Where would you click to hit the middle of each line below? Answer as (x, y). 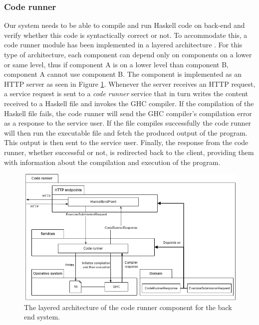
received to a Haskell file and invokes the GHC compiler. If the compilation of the (129, 103)
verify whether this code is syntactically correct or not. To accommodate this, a (126, 35)
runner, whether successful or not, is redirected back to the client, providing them (129, 152)
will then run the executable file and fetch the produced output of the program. (126, 132)
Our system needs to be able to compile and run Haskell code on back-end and (125, 25)
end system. (42, 317)
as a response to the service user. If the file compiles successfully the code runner (128, 123)
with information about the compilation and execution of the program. (112, 162)
